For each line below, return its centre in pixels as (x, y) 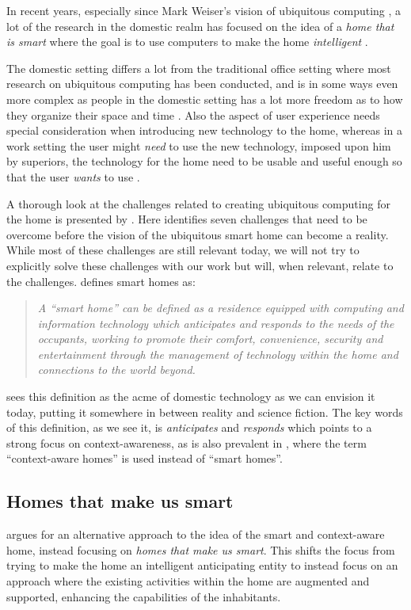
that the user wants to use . (73, 176)
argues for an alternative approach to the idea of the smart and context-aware (196, 534)
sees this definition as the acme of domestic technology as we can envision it (191, 396)
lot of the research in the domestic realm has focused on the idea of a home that (200, 26)
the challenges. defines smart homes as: (101, 281)
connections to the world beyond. (116, 370)
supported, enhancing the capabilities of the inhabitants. (144, 596)
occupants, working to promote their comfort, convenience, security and (210, 339)
